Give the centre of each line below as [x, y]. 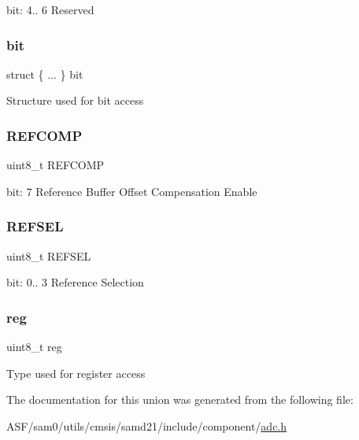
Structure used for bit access [75, 100]
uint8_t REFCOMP [56, 165]
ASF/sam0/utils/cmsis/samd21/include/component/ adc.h [147, 425]
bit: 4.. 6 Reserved [50, 9]
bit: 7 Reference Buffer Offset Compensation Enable [132, 191]
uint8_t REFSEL [49, 255]
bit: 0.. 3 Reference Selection [75, 282]
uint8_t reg [34, 347]
